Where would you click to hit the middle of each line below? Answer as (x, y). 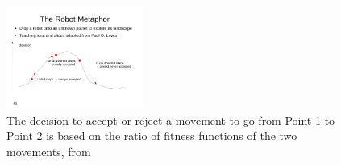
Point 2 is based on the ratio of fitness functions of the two (152, 136)
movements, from (49, 151)
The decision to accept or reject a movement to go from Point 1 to (171, 120)
